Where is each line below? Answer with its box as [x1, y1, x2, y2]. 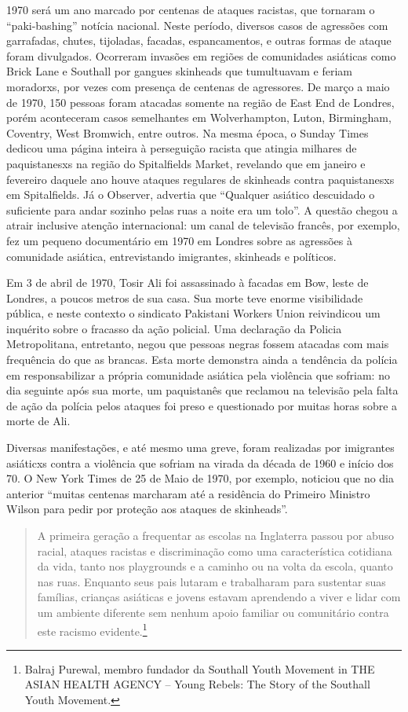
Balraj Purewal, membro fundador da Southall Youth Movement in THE [24, 660, 375, 677]
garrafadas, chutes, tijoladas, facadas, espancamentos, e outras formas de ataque [6, 32, 392, 49]
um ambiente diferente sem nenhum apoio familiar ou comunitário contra [37, 604, 389, 620]
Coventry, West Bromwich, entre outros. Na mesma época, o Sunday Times [6, 124, 369, 141]
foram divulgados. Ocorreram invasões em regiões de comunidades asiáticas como [6, 47, 396, 64]
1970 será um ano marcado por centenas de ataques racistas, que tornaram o [6, 2, 375, 17]
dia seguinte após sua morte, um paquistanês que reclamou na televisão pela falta [6, 382, 399, 398]
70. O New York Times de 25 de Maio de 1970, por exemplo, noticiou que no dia [6, 470, 395, 486]
